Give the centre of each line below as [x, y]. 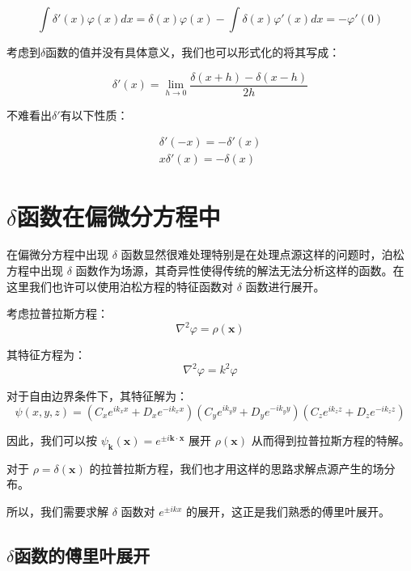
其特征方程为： [46, 355]
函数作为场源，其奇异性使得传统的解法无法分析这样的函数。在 [240, 271]
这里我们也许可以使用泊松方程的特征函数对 [120, 286]
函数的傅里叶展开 [82, 554]
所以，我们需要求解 [57, 511]
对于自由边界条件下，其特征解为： [97, 396]
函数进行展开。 [285, 286]
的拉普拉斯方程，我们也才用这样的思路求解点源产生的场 [237, 468]
